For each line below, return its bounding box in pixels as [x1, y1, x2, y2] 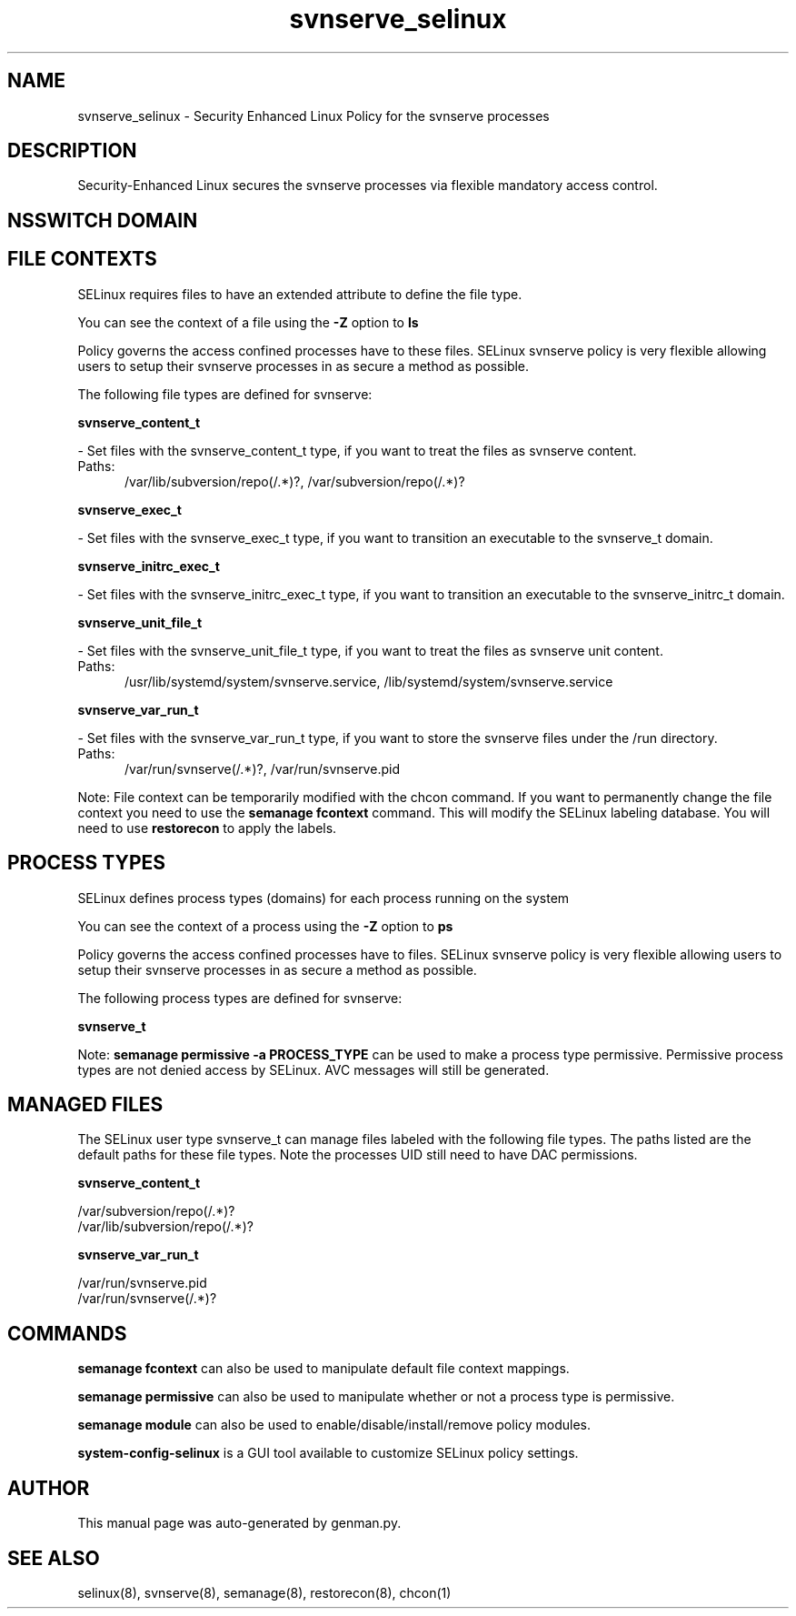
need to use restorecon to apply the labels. [77, 819, 337, 836]
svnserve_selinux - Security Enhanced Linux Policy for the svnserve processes [77, 107, 550, 124]
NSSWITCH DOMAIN [7, 208, 198, 232]
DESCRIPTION [7, 139, 137, 163]
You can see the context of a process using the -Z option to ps [77, 918, 453, 934]
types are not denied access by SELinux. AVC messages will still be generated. [77, 1061, 550, 1078]
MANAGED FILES [7, 1092, 164, 1116]
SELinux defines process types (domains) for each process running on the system [77, 889, 570, 906]
